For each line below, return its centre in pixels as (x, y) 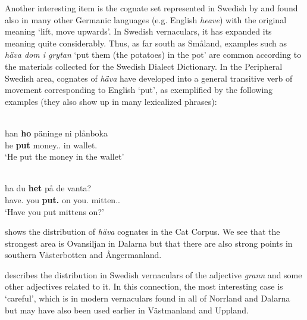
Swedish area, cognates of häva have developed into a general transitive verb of (149, 78)
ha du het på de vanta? (48, 188)
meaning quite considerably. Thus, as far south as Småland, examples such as (146, 43)
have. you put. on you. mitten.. (62, 199)
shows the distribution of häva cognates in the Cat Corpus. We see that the (142, 232)
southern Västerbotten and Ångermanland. (83, 255)
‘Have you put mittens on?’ (54, 211)
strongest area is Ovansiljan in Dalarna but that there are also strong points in (149, 243)
